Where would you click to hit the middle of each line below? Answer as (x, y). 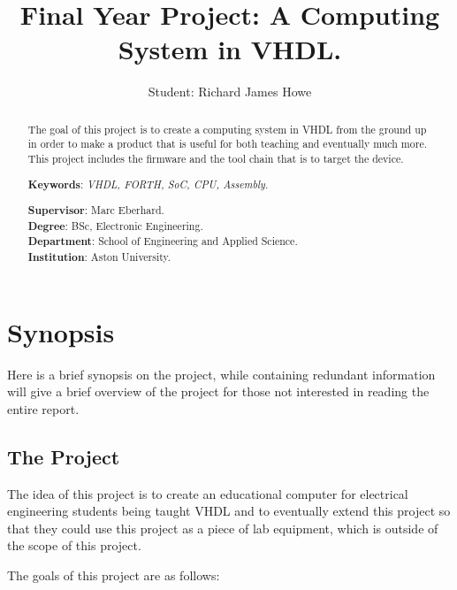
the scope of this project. (74, 545)
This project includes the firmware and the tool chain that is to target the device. (216, 159)
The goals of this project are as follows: (114, 575)
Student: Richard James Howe (230, 92)
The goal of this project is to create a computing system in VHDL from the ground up (227, 129)
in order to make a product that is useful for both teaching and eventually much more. (227, 144)
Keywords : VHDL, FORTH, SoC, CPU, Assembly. (148, 184)
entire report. (43, 408)
